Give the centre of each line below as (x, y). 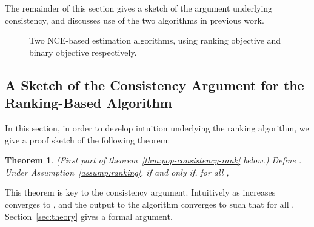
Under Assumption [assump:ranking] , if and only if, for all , (117, 172)
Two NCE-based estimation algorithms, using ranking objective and (155, 40)
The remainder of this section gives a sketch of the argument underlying (139, 8)
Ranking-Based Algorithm (89, 103)
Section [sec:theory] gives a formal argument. (89, 216)
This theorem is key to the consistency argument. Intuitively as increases (140, 192)
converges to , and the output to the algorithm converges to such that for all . (150, 204)
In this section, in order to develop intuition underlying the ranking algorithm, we (157, 127)
